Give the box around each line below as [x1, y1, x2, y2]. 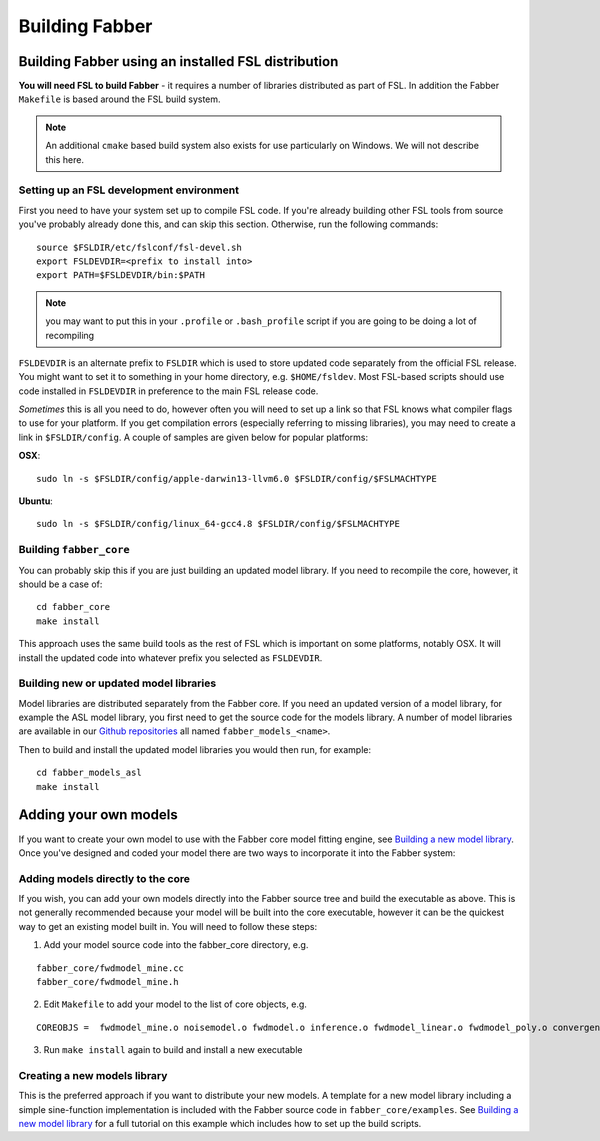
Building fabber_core [18, 543, 130, 557]
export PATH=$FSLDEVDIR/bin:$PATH [36, 270, 205, 281]
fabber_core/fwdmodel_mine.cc [36, 962, 185, 974]
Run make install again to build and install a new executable [43, 1044, 303, 1056]
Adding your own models [18, 806, 179, 824]
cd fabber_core [36, 601, 111, 613]
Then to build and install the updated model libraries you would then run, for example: [18, 743, 372, 755]
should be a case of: [18, 578, 103, 590]
